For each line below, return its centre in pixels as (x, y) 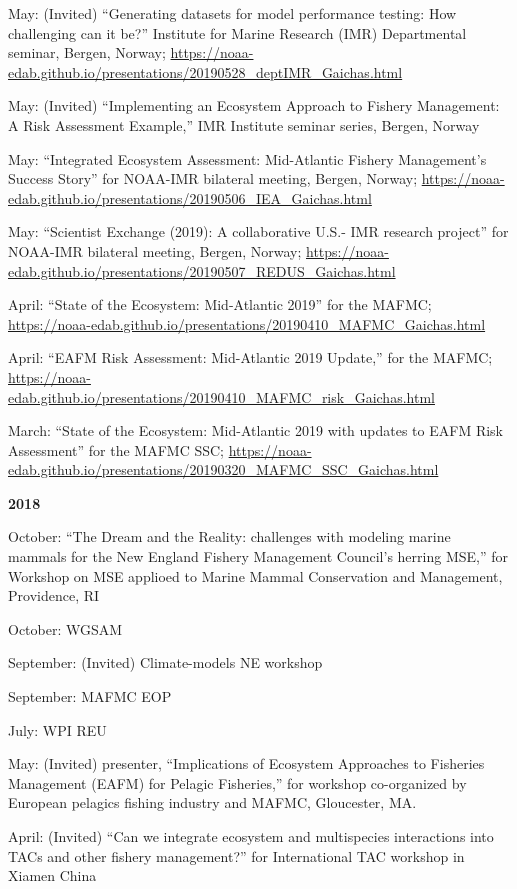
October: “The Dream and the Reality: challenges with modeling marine (229, 536)
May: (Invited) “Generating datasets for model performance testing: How (232, 13)
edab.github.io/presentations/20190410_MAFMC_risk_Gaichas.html (221, 396)
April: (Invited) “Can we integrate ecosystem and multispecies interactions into (251, 836)
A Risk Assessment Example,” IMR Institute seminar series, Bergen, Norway (244, 124)
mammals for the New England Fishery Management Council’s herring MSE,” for (258, 556)
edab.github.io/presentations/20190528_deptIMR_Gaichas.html (205, 71)
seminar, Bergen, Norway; (87, 52)
